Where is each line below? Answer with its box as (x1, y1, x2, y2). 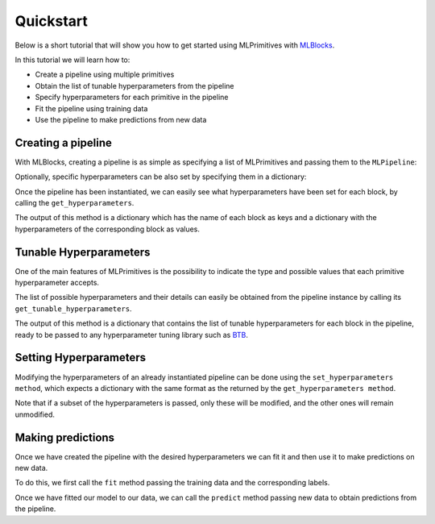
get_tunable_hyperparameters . (14, 303, 132, 314)
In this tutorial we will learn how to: (14, 55, 130, 64)
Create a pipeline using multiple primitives (35, 69, 175, 80)
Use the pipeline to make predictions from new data (35, 114, 207, 124)
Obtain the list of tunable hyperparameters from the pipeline (35, 81, 234, 90)
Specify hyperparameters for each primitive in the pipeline (35, 93, 229, 102)
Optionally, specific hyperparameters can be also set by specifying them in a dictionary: (14, 172, 307, 181)
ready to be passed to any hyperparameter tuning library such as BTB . (14, 330, 249, 339)
